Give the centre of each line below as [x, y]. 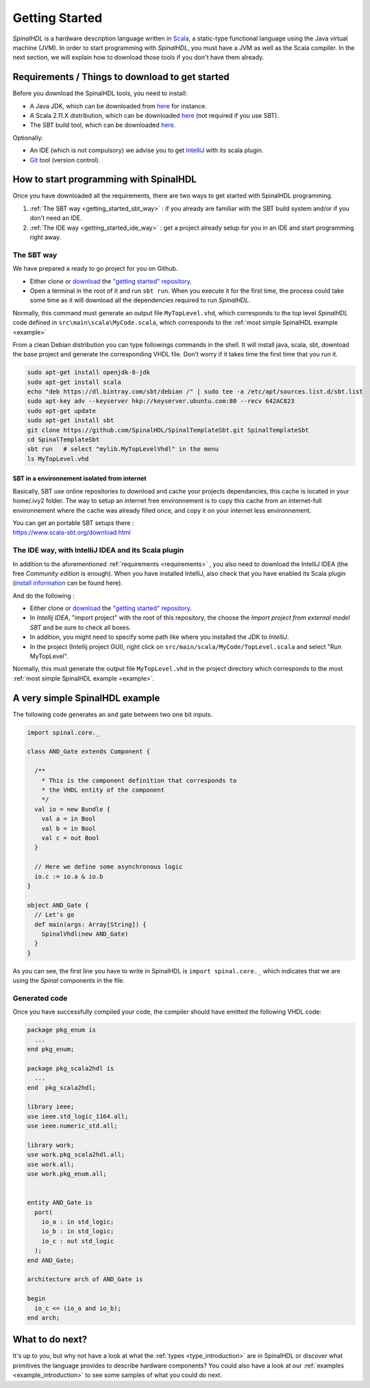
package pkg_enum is [61, 1030]
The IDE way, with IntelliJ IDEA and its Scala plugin [98, 550]
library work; [51, 1145]
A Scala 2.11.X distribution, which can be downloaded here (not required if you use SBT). [154, 116]
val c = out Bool [71, 838]
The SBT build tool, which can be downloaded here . [103, 125]
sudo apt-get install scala [74, 382]
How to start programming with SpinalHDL [104, 179]
